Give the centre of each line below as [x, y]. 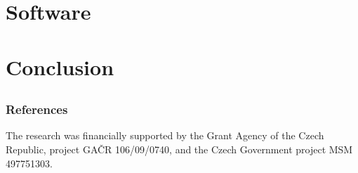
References [37, 109]
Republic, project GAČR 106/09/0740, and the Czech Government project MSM [179, 149]
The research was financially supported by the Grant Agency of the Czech [165, 135]
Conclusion [60, 66]
